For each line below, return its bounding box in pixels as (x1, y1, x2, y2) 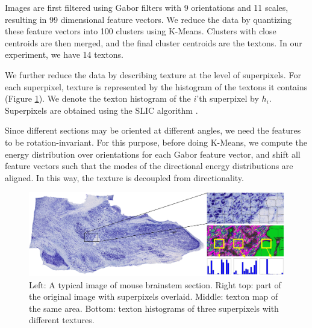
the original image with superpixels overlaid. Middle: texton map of (29, 290, 278, 303)
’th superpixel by (196, 92, 259, 105)
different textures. (29, 314, 95, 326)
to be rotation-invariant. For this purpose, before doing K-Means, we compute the (5, 135, 307, 148)
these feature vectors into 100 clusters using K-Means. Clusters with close (5, 25, 276, 37)
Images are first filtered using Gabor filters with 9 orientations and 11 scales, (5, 1, 289, 13)
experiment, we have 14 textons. (5, 48, 123, 61)
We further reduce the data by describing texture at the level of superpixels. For (5, 68, 301, 81)
